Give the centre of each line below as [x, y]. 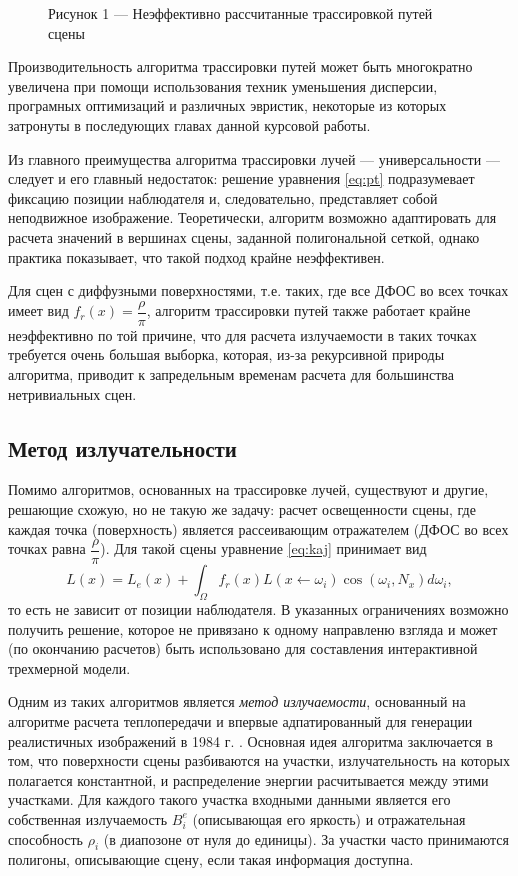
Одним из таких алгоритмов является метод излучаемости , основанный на [237, 701]
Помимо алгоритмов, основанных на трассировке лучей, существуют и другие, [248, 489]
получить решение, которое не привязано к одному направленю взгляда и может [253, 628]
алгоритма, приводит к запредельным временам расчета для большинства [231, 373]
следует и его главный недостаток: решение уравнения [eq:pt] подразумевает [241, 178]
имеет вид [38, 310]
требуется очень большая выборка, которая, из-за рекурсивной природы [226, 354]
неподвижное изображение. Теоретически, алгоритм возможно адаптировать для [252, 217]
